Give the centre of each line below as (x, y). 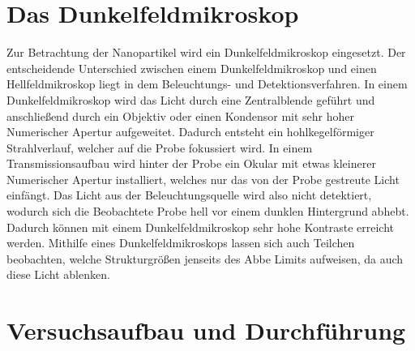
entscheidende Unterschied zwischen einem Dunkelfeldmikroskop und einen (192, 68)
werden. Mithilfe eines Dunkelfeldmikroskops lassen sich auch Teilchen (181, 243)
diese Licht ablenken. (58, 274)
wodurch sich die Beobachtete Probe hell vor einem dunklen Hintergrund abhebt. (208, 211)
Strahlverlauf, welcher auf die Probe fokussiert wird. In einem (160, 147)
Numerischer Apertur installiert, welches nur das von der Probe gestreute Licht (203, 179)
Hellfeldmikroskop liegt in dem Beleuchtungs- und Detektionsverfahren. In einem (207, 84)
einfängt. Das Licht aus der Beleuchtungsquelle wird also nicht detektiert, (189, 195)
